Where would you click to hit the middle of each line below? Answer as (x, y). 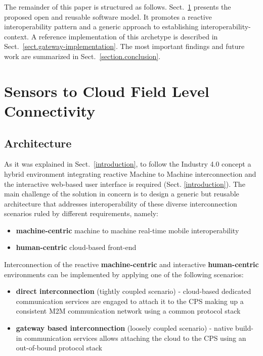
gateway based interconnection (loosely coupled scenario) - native (124, 328)
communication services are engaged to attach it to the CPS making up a (130, 301)
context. (16, 36)
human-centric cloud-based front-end (76, 247)
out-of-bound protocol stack (59, 348)
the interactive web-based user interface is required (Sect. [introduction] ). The (125, 184)
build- (244, 328)
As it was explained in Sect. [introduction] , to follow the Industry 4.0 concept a (128, 164)
